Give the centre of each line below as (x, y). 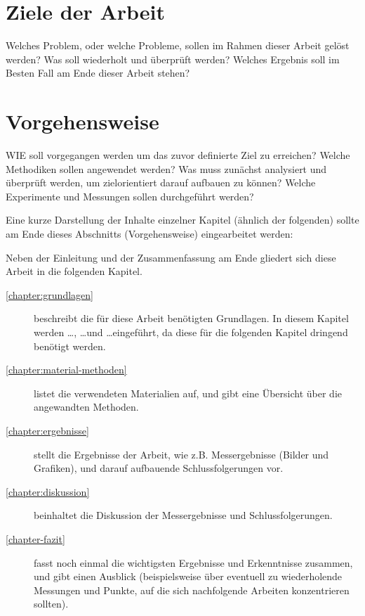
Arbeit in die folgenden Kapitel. (74, 271)
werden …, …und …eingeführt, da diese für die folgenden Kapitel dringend (191, 332)
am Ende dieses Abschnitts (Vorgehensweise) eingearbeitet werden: (150, 233)
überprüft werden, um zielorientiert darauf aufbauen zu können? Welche (161, 182)
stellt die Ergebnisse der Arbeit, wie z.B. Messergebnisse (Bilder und (181, 454)
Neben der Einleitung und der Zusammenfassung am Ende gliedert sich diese (171, 257)
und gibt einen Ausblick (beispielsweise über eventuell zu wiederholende (188, 576)
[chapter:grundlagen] (49, 294)
